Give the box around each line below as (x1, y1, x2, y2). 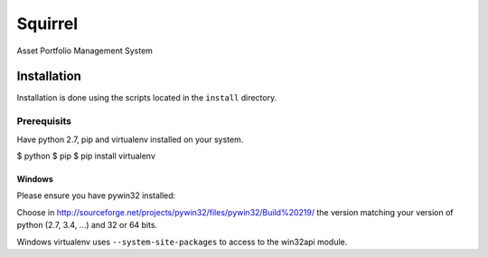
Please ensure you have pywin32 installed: (16, 190, 176, 201)
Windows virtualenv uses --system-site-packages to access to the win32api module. (16, 236, 348, 247)
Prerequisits (16, 115, 72, 128)
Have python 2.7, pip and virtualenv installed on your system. (16, 134, 244, 145)
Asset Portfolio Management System (16, 45, 154, 56)
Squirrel (16, 14, 79, 33)
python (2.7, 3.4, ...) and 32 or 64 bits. (16, 220, 158, 231)
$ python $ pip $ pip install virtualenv (16, 150, 155, 161)
